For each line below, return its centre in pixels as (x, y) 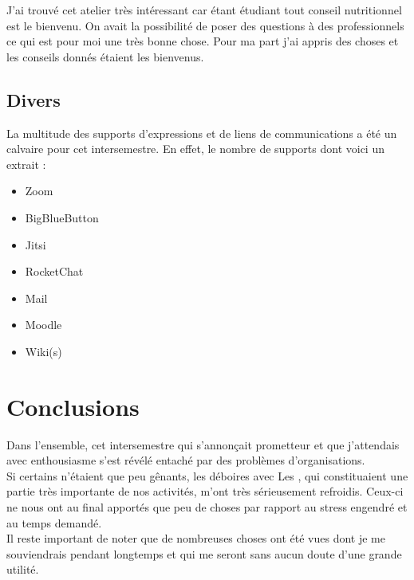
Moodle (43, 325)
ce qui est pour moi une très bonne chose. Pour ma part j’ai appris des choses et (203, 41)
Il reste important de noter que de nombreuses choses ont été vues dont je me (196, 538)
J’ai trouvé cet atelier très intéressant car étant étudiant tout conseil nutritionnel (204, 10)
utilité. (23, 569)
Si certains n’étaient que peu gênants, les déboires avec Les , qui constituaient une (207, 475)
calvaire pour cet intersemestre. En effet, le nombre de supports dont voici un (195, 149)
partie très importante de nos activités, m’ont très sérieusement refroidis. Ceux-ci (205, 491)
